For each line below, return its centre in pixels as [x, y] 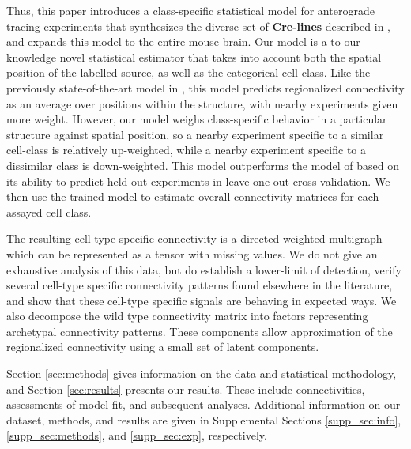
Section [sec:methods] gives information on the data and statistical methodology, [202, 374]
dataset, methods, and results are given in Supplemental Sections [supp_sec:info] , [204, 419]
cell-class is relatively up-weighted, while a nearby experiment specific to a [186, 150]
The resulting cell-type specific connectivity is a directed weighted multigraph [194, 238]
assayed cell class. [49, 211]
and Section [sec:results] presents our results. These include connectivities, [186, 389]
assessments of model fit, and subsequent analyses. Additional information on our [204, 404]
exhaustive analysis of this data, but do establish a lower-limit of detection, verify [204, 269]
